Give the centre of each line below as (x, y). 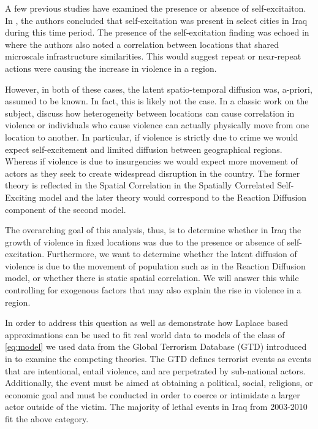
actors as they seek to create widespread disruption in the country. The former (153, 173)
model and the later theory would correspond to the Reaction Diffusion (173, 197)
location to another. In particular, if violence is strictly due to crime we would (152, 137)
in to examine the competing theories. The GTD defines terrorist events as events (158, 359)
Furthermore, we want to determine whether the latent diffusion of (172, 254)
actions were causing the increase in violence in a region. (111, 68)
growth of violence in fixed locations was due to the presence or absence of (145, 242)
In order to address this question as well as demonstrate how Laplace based (147, 323)
